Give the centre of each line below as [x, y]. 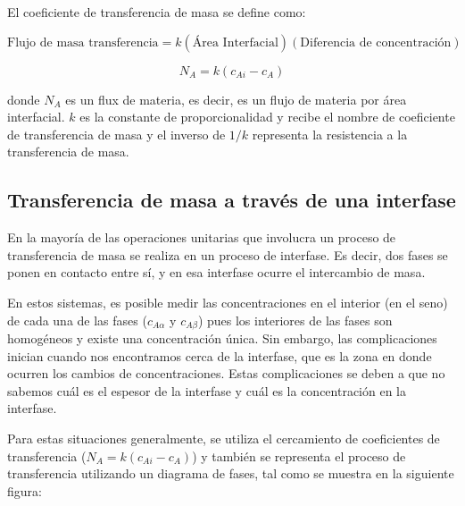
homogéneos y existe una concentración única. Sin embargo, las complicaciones [222, 338]
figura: [25, 490]
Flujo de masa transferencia [83, 42]
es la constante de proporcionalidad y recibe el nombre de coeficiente [267, 117]
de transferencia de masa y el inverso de [116, 134]
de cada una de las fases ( [77, 320]
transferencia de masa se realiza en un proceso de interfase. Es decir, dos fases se [228, 254]
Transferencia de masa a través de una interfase [232, 200]
